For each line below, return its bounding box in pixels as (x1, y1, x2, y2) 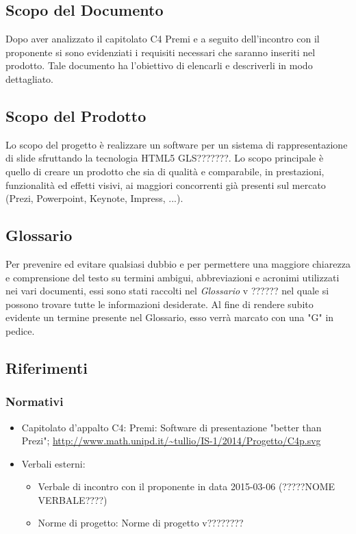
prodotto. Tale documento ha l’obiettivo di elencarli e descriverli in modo (5, 58, 313, 73)
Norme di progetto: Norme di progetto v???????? (38, 516, 244, 530)
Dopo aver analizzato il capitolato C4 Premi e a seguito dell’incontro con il (5, 31, 320, 46)
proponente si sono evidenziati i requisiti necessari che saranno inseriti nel (5, 44, 316, 59)
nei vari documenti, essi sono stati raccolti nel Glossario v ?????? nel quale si (5, 283, 329, 298)
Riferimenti (5, 357, 88, 378)
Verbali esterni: (21, 456, 86, 470)
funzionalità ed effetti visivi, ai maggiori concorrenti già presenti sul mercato (5, 177, 326, 192)
